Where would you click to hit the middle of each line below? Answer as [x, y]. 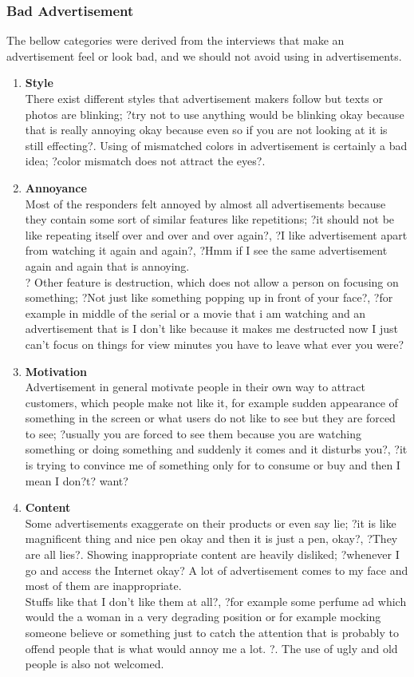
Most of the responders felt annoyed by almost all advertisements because [205, 203]
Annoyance [56, 187]
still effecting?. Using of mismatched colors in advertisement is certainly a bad [216, 145]
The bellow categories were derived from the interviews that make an [175, 40]
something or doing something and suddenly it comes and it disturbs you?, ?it [216, 449]
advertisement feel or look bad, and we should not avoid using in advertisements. [204, 55]
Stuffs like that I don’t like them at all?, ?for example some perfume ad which [216, 601]
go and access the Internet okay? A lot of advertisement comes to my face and [217, 570]
